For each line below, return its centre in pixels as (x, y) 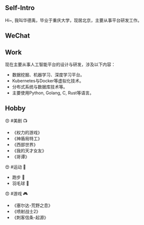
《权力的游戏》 (27, 132)
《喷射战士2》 (26, 211)
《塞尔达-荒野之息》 (32, 205)
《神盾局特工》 (27, 138)
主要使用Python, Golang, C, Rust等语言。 (53, 93)
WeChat (17, 36)
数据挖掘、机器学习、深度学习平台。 (48, 75)
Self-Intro (20, 8)
